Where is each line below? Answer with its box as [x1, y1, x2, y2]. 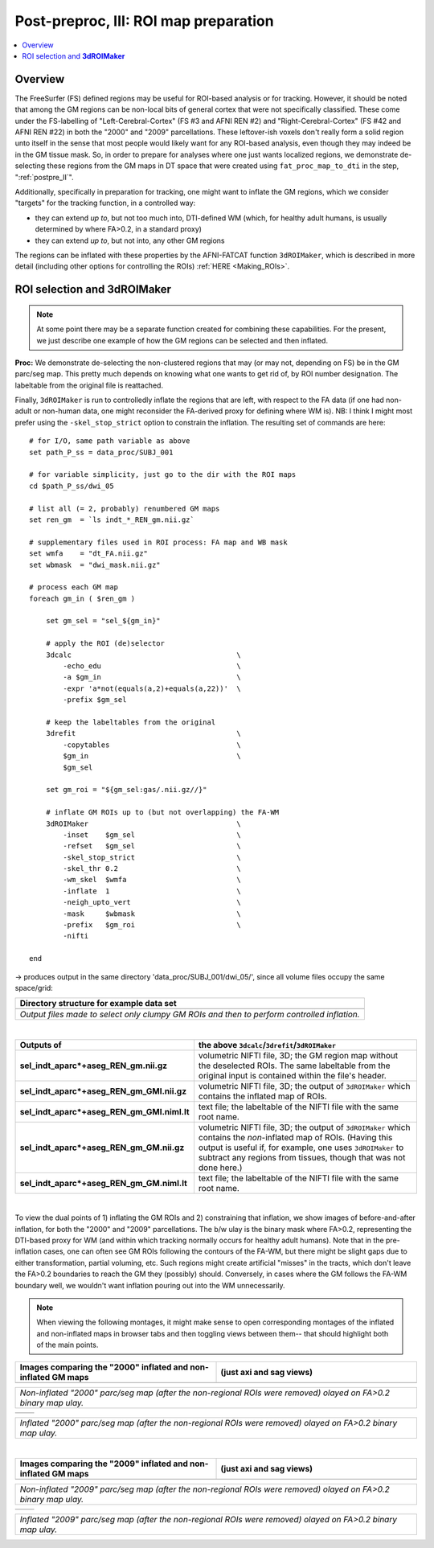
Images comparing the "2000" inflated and [19, 1361, 189, 1373]
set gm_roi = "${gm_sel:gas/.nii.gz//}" [45, 785, 208, 795]
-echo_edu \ [63, 662, 241, 671]
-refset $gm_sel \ [63, 841, 241, 851]
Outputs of [19, 1039, 62, 1050]
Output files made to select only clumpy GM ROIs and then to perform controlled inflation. [19, 1009, 361, 1020]
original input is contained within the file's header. [198, 1070, 387, 1081]
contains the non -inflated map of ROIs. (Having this [198, 1131, 393, 1143]
